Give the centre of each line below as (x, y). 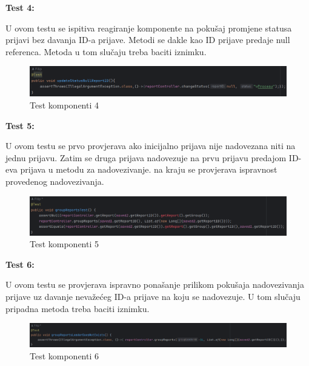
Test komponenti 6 (65, 355)
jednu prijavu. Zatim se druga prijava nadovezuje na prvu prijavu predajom (146, 157)
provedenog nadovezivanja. (55, 181)
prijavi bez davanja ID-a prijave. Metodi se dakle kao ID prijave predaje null (148, 40)
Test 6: (20, 264)
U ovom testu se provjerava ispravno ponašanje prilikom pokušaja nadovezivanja (155, 284)
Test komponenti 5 (65, 244)
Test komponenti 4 (65, 105)
